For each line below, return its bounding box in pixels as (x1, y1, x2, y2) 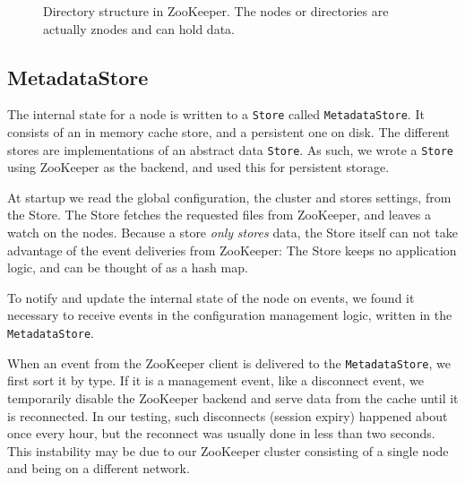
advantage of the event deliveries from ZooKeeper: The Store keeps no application (7, 240, 457, 259)
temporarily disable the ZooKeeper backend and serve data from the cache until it (7, 388, 459, 407)
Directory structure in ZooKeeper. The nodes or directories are (43, 2, 389, 20)
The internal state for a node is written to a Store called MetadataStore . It (7, 105, 425, 124)
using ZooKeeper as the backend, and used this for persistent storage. (7, 158, 390, 177)
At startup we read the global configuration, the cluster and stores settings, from (7, 187, 452, 206)
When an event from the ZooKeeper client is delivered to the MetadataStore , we (7, 353, 451, 372)
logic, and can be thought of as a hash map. (7, 258, 248, 277)
